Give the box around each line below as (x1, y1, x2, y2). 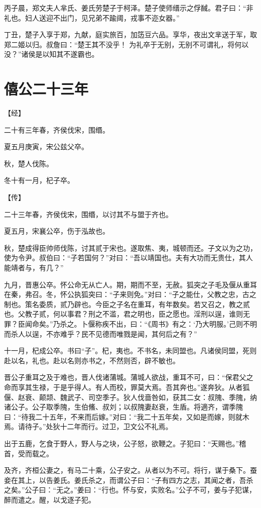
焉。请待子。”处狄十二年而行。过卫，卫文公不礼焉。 (4, 421, 173, 432)
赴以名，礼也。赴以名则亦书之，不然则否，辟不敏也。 (4, 355, 180, 365)
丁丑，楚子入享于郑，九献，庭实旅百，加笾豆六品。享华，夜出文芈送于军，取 (4, 29, 257, 40)
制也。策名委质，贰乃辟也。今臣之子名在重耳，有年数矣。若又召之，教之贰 (4, 298, 250, 309)
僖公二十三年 (4, 78, 89, 99)
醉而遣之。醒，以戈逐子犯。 (4, 494, 95, 504)
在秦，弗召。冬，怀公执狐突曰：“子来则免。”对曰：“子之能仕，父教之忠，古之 (4, 289, 256, 299)
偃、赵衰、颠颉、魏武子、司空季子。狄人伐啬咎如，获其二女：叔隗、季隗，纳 (4, 391, 257, 402)
